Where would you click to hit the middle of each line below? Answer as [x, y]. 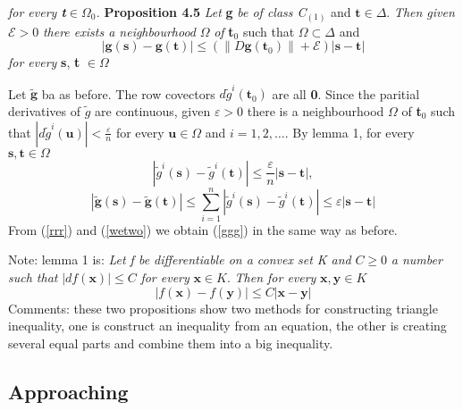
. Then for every [271, 276]
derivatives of [45, 111]
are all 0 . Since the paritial [346, 93]
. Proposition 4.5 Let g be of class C [201, 12]
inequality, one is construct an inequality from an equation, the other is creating [227, 326]
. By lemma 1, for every [349, 132]
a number [417, 259]
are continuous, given [153, 111]
